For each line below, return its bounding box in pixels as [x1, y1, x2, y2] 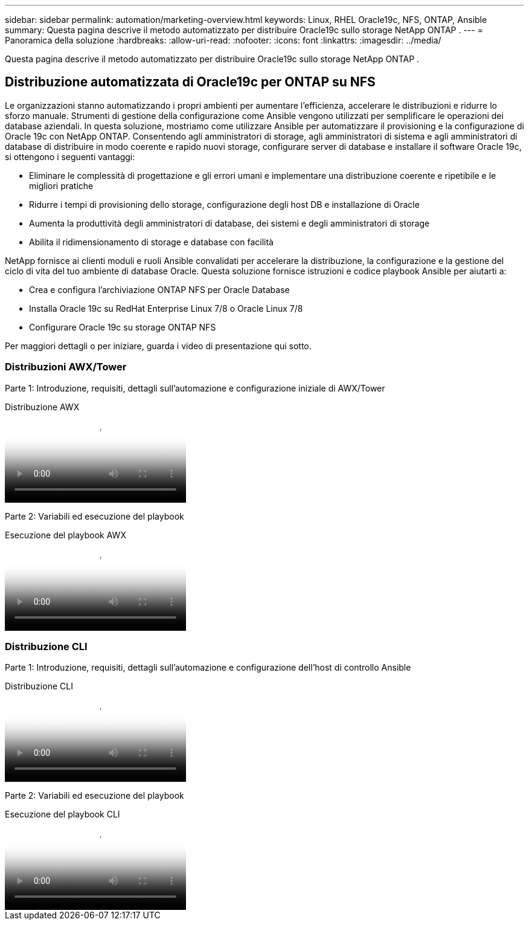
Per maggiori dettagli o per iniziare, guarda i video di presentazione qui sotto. [5, 340, 312, 351]
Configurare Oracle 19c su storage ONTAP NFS [29, 321, 216, 332]
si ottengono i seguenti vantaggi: [5, 151, 135, 162]
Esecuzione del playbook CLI [5, 809, 120, 820]
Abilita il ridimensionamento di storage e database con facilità [29, 236, 274, 247]
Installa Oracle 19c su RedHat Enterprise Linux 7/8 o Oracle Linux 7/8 [29, 303, 303, 314]
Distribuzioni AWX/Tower [5, 361, 127, 373]
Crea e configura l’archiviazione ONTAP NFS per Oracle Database [29, 284, 290, 295]
